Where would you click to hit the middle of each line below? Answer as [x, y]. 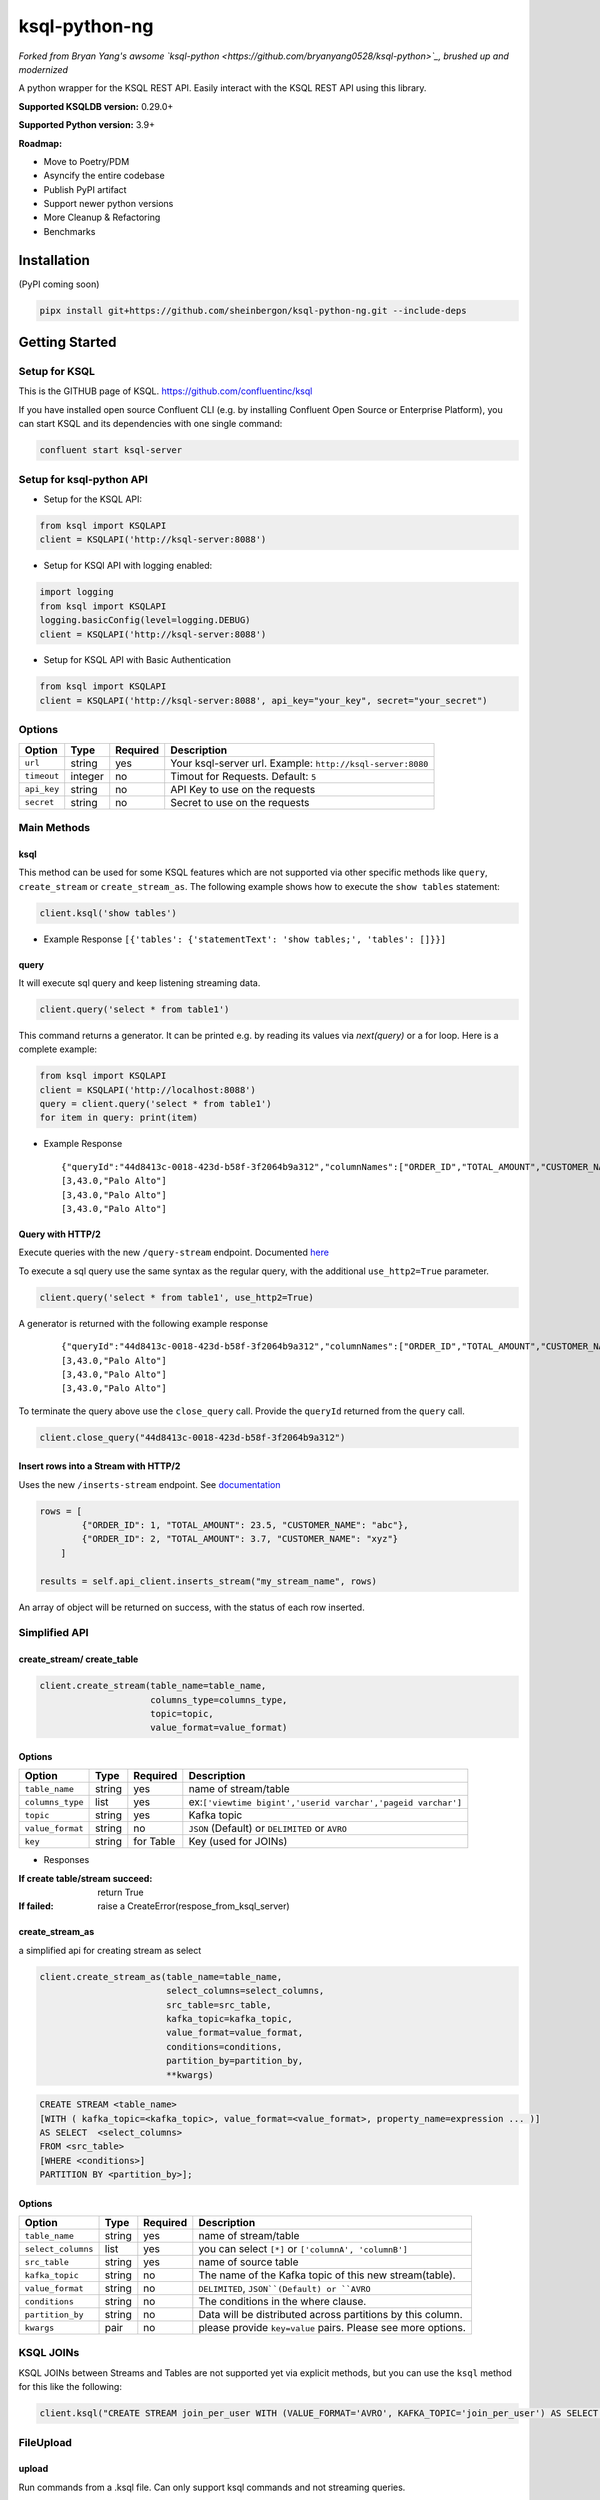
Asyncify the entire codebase [104, 176]
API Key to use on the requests [243, 789]
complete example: [58, 1049]
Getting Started [67, 342]
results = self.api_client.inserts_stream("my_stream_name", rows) [208, 1581]
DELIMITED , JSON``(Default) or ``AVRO [284, 2288]
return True [120, 1892]
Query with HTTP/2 [59, 1234]
